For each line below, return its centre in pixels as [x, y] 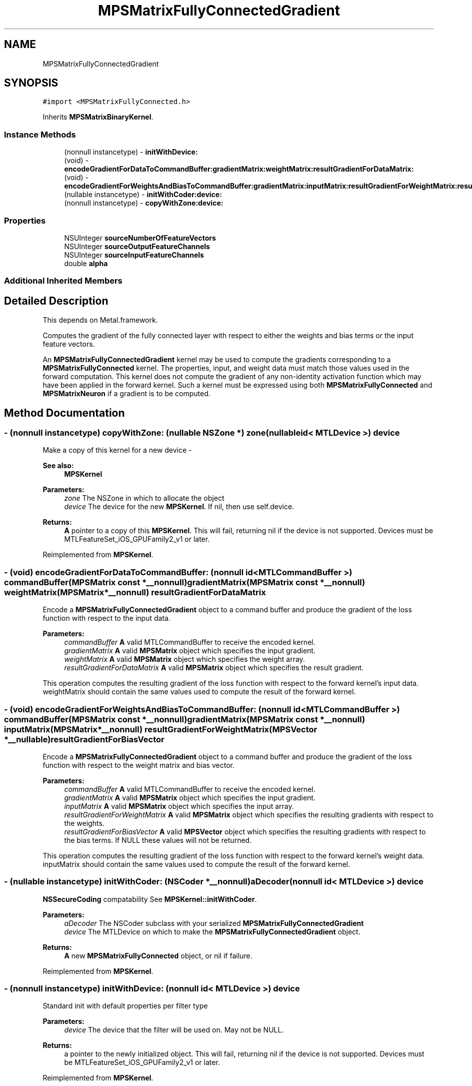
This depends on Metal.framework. [100, 320]
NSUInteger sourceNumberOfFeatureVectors [140, 238]
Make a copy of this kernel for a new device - [117, 450]
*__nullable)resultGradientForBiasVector [84, 739]
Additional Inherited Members [63, 281]
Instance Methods [40, 134]
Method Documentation [64, 413]
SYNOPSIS [31, 83]
